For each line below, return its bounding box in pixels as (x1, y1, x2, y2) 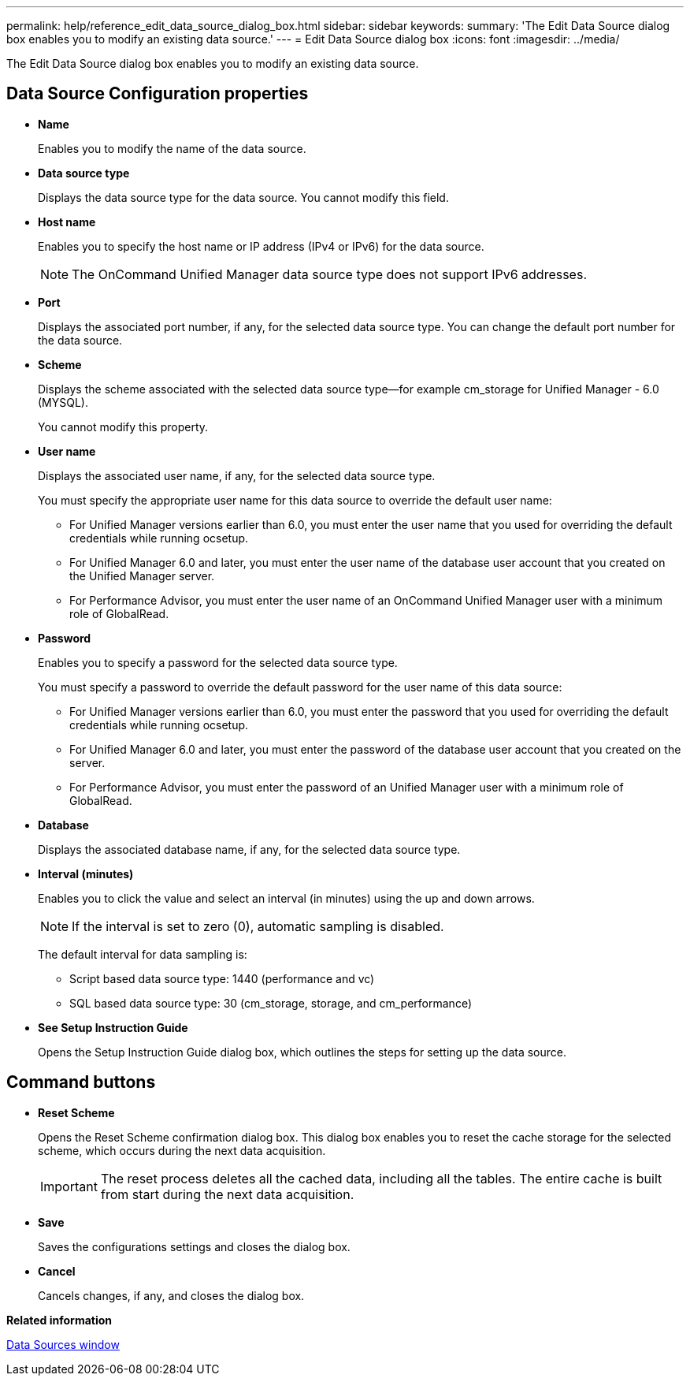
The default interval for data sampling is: (38, 947, 247, 961)
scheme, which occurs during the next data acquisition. (38, 1143, 326, 1157)
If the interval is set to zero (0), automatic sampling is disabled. (72, 918, 444, 934)
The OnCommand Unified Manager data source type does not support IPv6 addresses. (72, 266, 587, 282)
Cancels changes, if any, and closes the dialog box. (38, 1288, 305, 1302)
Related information (6, 1313, 113, 1327)
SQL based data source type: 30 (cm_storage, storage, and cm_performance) (69, 996, 472, 1010)
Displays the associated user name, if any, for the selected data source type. (38, 468, 436, 482)
